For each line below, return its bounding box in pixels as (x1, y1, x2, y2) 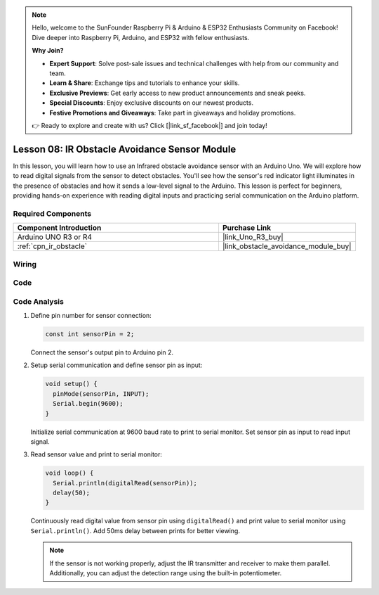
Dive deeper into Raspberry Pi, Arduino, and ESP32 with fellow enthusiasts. (32, 33, 250, 41)
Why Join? (32, 46, 64, 55)
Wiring (13, 259, 37, 269)
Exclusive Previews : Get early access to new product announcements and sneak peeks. (49, 89, 306, 97)
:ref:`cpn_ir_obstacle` (17, 241, 88, 251)
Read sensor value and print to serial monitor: (30, 450, 163, 459)
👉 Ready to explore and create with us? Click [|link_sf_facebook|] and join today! (32, 121, 267, 129)
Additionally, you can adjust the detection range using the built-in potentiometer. (49, 568, 282, 577)
